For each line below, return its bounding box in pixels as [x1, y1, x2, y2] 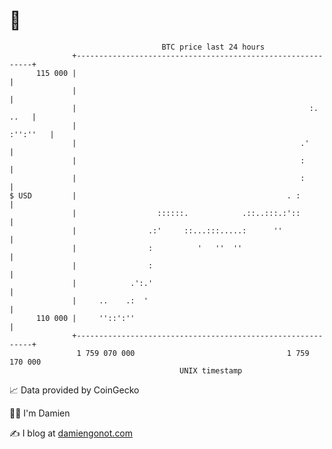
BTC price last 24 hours [161, 42, 266, 52]
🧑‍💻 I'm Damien [9, 407, 71, 419]
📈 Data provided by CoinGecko [9, 384, 140, 396]
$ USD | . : [9, 190, 301, 201]
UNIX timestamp [179, 365, 243, 376]
